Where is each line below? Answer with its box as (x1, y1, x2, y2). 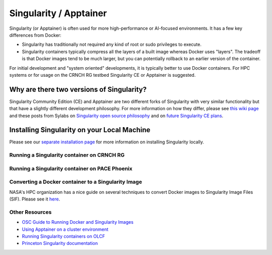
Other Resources (9, 209, 52, 216)
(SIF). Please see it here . (9, 196, 60, 202)
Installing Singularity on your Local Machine (9, 126, 151, 134)
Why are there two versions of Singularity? (9, 85, 147, 93)
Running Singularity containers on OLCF (22, 233, 105, 239)
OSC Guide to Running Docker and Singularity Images (22, 219, 133, 225)
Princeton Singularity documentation (22, 240, 98, 246)
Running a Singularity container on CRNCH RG (9, 151, 125, 159)
